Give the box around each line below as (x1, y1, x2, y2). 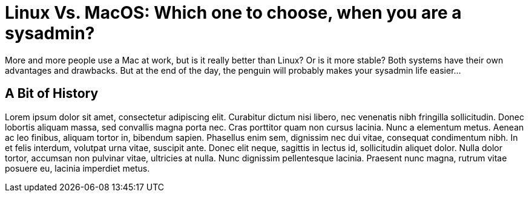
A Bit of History (5, 86, 99, 102)
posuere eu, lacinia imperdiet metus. (5, 163, 150, 173)
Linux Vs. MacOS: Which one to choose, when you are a (5, 2, 462, 23)
